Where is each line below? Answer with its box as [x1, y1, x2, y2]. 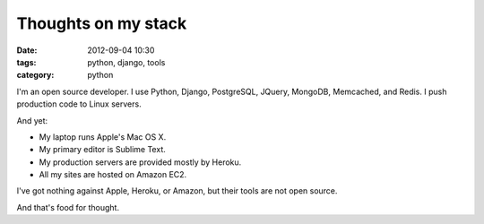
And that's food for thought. [16, 202, 120, 212]
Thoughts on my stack [16, 13, 187, 33]
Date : [16, 45, 38, 56]
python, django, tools [87, 56, 166, 67]
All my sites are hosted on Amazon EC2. [39, 169, 187, 180]
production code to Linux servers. [16, 99, 143, 109]
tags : [16, 56, 37, 67]
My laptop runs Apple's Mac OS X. [39, 131, 167, 142]
